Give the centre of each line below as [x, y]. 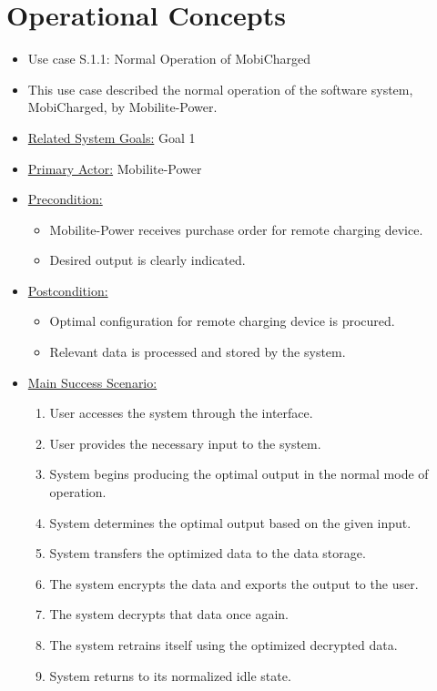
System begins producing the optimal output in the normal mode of [239, 474]
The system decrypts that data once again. [169, 614]
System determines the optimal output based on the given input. [230, 522]
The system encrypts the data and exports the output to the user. [234, 583]
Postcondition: [68, 290]
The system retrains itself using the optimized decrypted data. [224, 645]
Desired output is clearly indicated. [147, 260]
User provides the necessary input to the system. [185, 443]
